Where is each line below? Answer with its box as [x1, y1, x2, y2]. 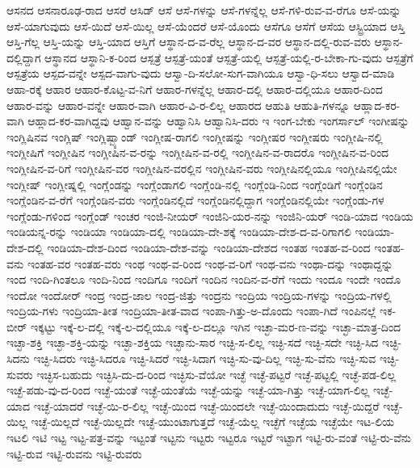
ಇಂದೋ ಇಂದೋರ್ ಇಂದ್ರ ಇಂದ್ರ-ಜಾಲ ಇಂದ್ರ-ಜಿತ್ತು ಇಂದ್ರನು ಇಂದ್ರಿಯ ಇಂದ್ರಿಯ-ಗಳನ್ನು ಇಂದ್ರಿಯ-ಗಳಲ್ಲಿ [6, 286, 392, 303]
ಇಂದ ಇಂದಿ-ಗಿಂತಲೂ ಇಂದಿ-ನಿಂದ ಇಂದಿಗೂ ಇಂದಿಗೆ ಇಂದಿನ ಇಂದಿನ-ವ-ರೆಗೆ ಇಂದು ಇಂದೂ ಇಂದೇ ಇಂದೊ [6, 271, 401, 288]
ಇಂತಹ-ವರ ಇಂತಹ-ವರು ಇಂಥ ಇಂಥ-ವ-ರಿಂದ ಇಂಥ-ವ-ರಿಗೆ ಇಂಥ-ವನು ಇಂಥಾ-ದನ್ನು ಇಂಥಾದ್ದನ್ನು [27, 255, 393, 272]
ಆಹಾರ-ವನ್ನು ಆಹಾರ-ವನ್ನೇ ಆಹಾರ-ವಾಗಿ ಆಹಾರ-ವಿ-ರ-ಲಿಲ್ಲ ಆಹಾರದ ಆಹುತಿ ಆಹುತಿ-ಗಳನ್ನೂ [6, 96, 350, 113]
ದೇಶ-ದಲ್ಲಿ [6, 238, 44, 255]
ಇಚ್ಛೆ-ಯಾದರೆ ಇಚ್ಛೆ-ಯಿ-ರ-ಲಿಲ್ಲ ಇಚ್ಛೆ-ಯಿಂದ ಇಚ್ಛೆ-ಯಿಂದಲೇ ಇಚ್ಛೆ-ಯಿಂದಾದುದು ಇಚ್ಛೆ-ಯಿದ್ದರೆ [33, 397, 380, 414]
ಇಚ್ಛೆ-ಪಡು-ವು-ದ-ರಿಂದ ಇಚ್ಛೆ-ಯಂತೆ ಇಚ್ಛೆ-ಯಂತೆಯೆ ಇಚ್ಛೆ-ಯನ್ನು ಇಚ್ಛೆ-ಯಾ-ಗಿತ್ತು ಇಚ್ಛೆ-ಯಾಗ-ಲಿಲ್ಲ [6, 382, 370, 398]
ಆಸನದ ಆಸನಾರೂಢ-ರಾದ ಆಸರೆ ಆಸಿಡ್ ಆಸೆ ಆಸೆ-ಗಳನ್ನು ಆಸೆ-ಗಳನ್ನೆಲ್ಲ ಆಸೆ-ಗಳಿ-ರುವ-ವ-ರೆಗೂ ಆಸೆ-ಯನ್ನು [6, 2, 401, 18]
